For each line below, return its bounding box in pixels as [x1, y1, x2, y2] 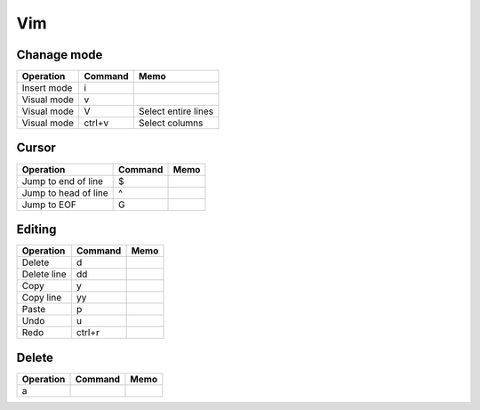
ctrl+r [76, 326, 100, 339]
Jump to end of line [21, 174, 104, 187]
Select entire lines [138, 105, 213, 117]
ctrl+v [84, 117, 109, 129]
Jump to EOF [21, 198, 77, 211]
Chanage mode [16, 47, 103, 62]
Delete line [21, 268, 67, 280]
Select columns [138, 117, 204, 129]
